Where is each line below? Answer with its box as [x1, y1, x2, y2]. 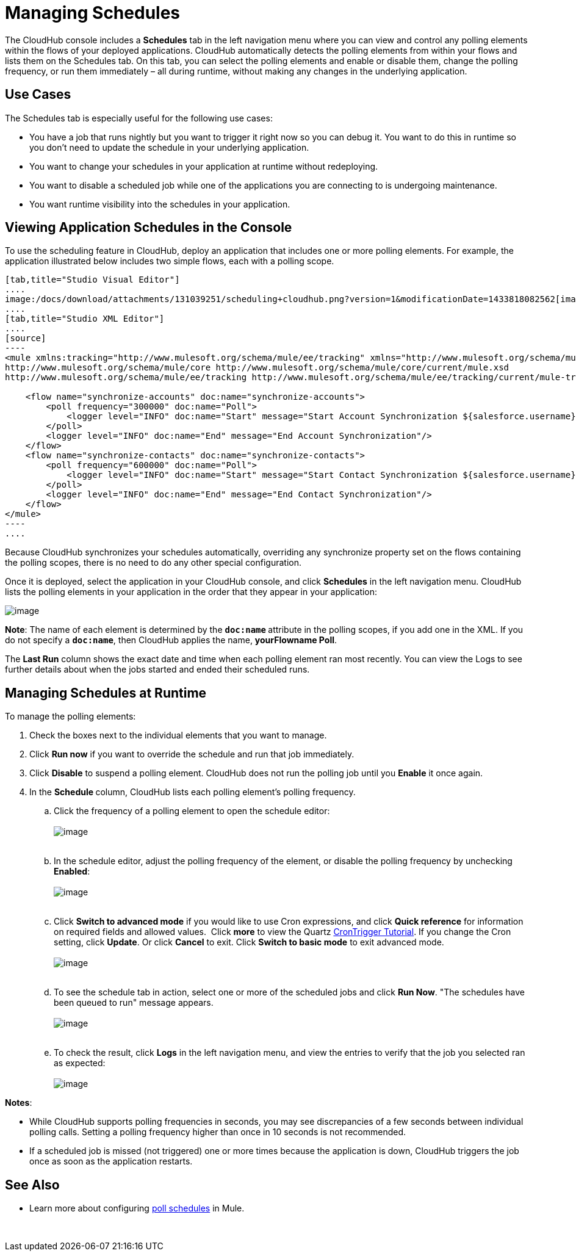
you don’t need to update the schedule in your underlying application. [29, 142, 309, 153]
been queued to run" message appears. [54, 997, 214, 1008]
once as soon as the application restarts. [29, 1156, 193, 1167]
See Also [5, 1177, 60, 1193]
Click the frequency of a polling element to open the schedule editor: [54, 806, 330, 817]
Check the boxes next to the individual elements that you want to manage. [29, 730, 327, 741]
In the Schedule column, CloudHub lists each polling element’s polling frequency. [29, 787, 356, 798]
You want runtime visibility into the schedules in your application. [29, 198, 290, 209]
